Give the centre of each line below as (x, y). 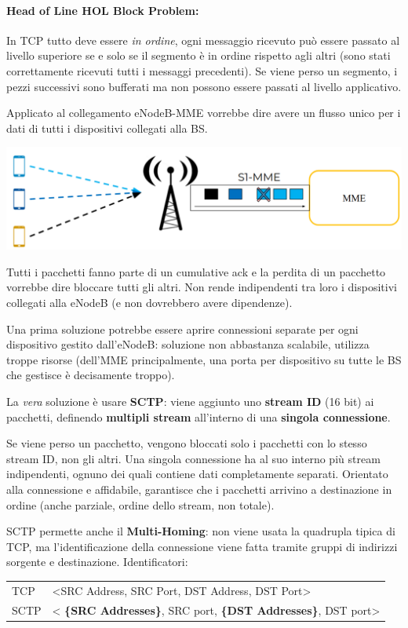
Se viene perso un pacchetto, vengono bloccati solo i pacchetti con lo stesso (187, 443)
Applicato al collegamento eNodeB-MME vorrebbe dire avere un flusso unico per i (204, 113)
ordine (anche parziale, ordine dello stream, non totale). (140, 504)
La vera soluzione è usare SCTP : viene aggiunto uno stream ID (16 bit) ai (190, 402)
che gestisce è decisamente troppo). (91, 375)
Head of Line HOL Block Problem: (103, 10)
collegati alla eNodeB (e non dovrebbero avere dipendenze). (149, 303)
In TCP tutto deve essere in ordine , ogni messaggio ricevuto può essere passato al (203, 40)
